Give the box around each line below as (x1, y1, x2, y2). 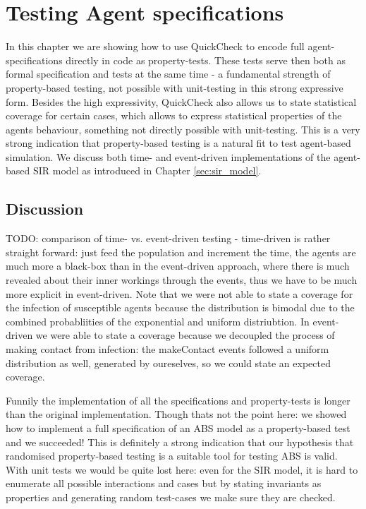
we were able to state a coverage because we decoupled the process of (35, 328, 335, 342)
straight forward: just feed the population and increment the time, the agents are (6, 244, 356, 259)
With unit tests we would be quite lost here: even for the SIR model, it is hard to (6, 462, 358, 477)
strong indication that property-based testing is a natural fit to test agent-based (6, 136, 351, 150)
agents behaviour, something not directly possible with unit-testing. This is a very (6, 121, 360, 136)
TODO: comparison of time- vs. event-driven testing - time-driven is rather (6, 231, 331, 246)
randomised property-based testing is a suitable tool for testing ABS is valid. (6, 448, 338, 463)
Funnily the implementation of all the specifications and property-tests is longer (6, 393, 350, 407)
